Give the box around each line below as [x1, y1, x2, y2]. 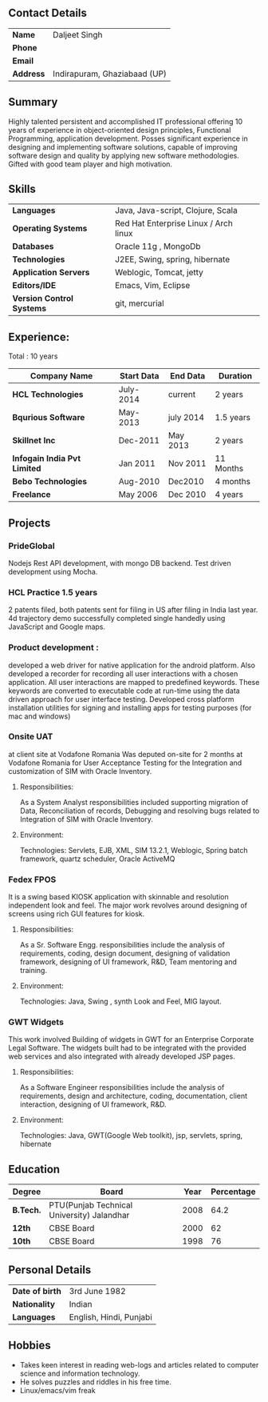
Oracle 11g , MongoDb [114, 241, 201, 252]
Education [8, 1162, 61, 1176]
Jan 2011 [118, 458, 156, 469]
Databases [12, 241, 54, 252]
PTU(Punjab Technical [49, 1200, 133, 1211]
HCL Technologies [12, 389, 84, 400]
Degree [12, 1186, 41, 1197]
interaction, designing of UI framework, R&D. [19, 1100, 167, 1109]
